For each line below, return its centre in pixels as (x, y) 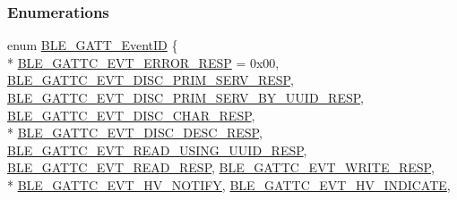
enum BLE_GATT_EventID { (93, 45)
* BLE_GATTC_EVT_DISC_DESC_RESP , (135, 133)
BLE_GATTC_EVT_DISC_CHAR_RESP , (131, 115)
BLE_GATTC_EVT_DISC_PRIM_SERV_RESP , (151, 80)
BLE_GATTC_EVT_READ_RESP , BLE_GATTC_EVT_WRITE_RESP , (221, 167)
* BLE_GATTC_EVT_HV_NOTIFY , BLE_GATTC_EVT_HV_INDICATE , (229, 184)
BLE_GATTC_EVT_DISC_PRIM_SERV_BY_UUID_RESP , (185, 97)
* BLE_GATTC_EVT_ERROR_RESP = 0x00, (143, 62)
